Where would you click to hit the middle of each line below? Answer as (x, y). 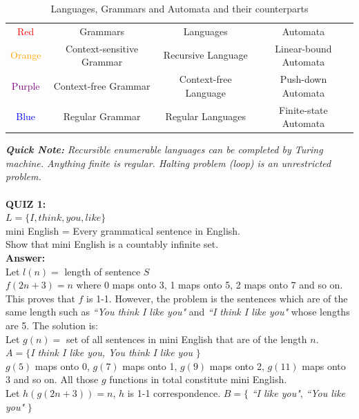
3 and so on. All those (52, 379)
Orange (26, 55)
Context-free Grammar (102, 85)
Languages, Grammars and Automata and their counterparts (179, 8)
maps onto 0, (62, 366)
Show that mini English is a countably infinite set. (112, 244)
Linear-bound (303, 48)
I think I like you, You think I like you (112, 352)
